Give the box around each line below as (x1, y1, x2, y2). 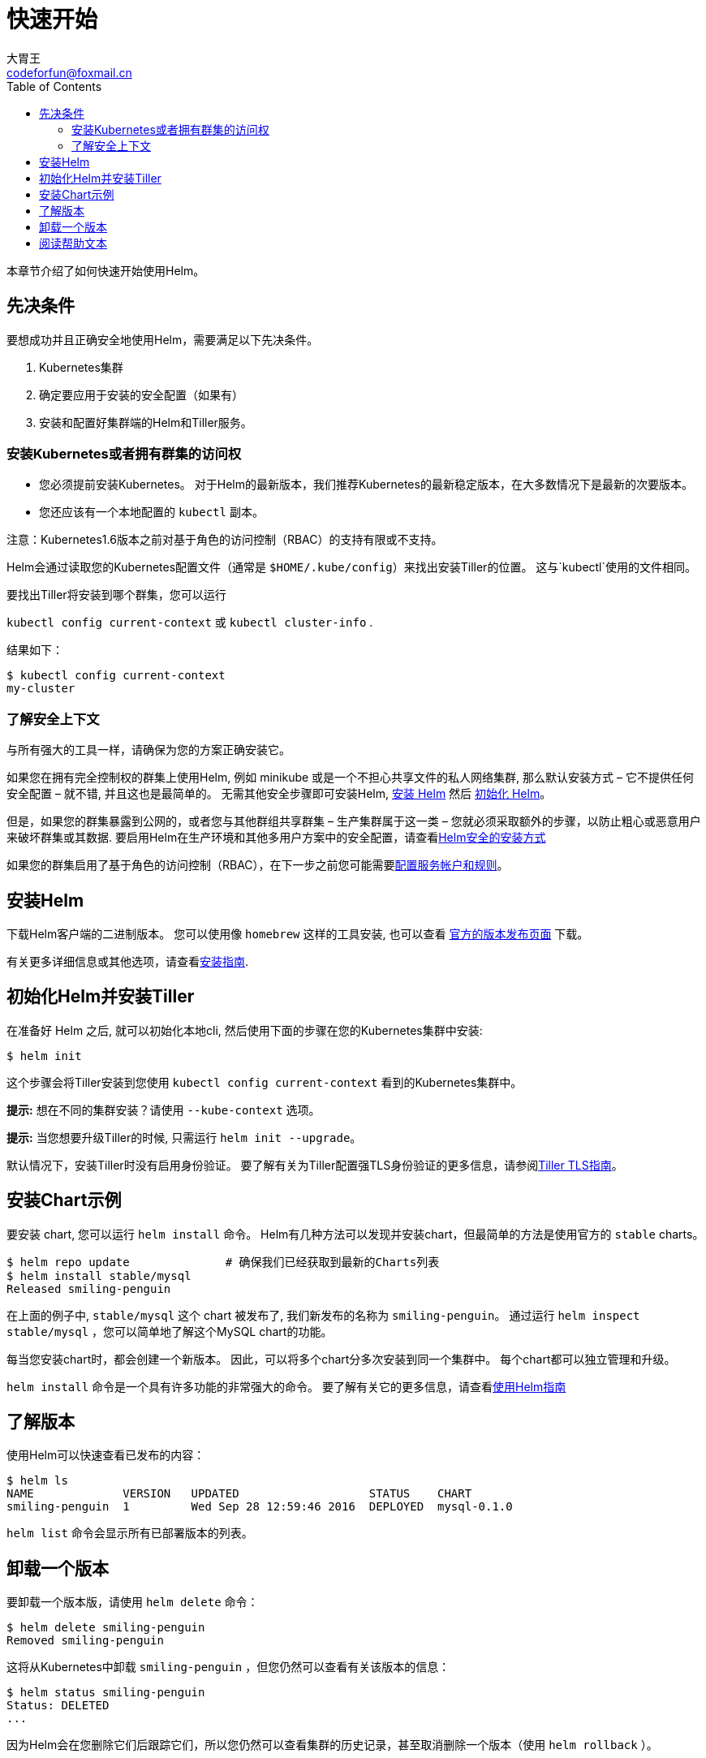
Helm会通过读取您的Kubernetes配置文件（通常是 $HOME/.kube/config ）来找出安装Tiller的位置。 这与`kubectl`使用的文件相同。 (6, 560, 697, 575)
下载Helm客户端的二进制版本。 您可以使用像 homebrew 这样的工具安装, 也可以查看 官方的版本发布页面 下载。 (6, 926, 589, 941)
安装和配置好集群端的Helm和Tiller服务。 (39, 415, 252, 429)
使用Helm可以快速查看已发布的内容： (6, 1448, 205, 1463)
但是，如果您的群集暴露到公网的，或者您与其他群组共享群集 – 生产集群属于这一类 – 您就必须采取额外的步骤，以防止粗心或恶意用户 (6, 814, 701, 829)
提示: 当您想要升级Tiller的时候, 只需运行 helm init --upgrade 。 (6, 1130, 362, 1144)
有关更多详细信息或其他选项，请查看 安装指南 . (6, 954, 249, 968)
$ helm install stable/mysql (6, 1269, 192, 1282)
